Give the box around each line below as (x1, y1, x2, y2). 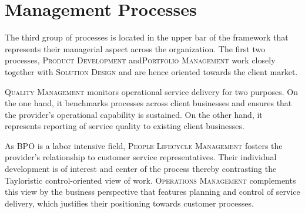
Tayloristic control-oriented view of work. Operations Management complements (5, 174, 296, 186)
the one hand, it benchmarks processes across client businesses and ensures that (5, 97, 292, 109)
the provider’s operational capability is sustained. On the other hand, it (5, 108, 263, 120)
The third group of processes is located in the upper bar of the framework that (5, 31, 289, 43)
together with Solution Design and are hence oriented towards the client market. (5, 65, 298, 77)
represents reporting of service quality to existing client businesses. (5, 120, 244, 132)
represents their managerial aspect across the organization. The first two (5, 42, 266, 55)
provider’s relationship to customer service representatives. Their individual (5, 151, 277, 163)
